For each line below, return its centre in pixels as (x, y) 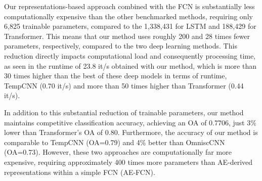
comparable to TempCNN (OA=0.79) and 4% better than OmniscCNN (115, 142)
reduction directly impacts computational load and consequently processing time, (130, 55)
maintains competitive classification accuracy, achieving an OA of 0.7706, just (124, 122)
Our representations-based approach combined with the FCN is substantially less (129, 6)
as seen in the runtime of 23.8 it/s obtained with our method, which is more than (130, 65)
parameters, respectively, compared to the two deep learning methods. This (121, 46)
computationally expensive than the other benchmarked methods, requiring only (128, 16)
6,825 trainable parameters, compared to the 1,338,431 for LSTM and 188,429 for (130, 26)
